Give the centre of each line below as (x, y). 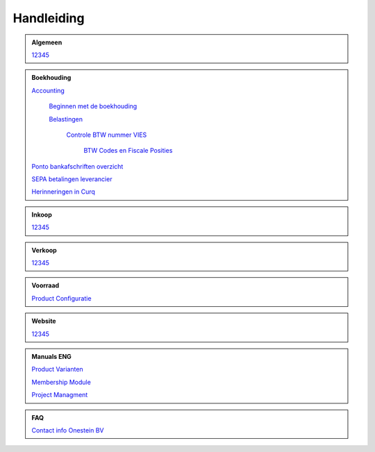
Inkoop (42, 215)
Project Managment (60, 395)
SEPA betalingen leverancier (72, 179)
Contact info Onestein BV (68, 430)
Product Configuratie (61, 298)
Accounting (48, 90)
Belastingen (66, 119)
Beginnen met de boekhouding (93, 106)
